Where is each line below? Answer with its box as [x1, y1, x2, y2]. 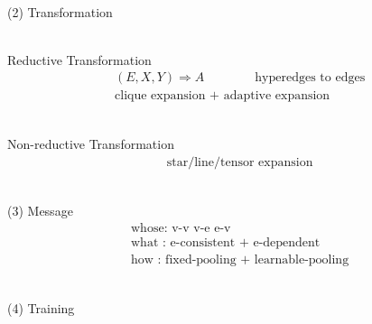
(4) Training [7, 298, 75, 317]
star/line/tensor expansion [166, 155, 313, 169]
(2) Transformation [7, 2, 113, 21]
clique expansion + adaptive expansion [115, 89, 330, 103]
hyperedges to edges [255, 71, 366, 85]
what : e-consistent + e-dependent [131, 236, 321, 249]
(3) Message [7, 201, 73, 220]
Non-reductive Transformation [7, 134, 174, 153]
